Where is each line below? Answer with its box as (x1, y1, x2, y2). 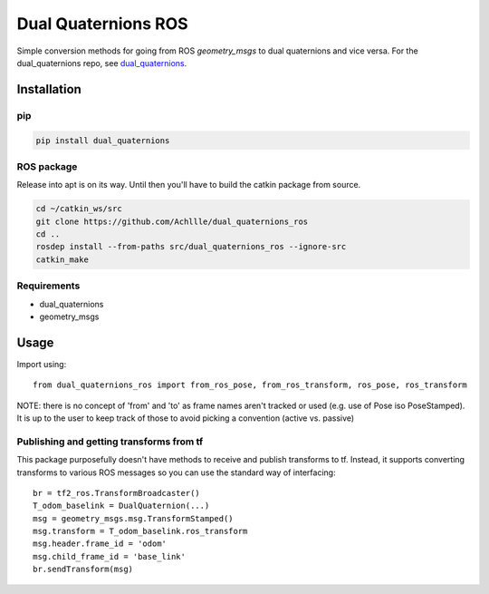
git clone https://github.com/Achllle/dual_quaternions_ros (35, 216, 309, 227)
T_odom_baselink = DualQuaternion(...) (33, 501, 210, 511)
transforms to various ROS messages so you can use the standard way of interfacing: (16, 467, 336, 478)
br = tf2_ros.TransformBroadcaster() (33, 488, 201, 498)
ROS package (16, 160, 78, 172)
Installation (16, 82, 81, 97)
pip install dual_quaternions (35, 135, 170, 145)
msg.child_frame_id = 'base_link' (33, 551, 186, 561)
